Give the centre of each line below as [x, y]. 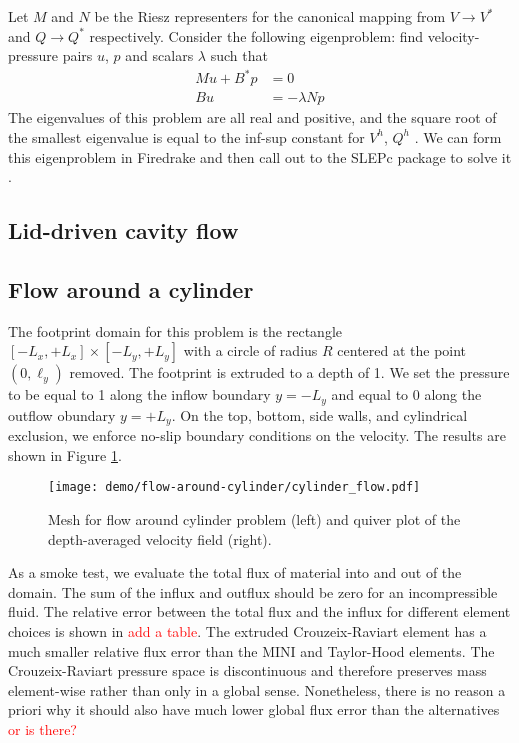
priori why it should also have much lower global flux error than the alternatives [254, 709]
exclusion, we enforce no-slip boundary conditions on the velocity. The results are [257, 435]
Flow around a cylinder [131, 288]
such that [239, 55]
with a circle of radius [250, 350]
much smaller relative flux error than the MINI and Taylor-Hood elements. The [251, 650]
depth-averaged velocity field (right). [160, 538]
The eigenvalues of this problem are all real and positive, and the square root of [252, 117]
